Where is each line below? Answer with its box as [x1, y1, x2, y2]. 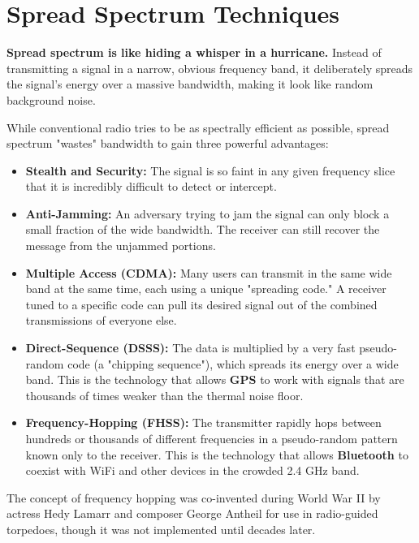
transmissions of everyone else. [25, 312, 177, 329]
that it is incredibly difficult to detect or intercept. [25, 178, 277, 195]
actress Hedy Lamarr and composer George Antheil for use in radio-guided [6, 505, 378, 522]
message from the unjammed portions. [25, 237, 216, 254]
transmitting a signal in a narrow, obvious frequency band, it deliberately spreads [6, 59, 413, 76]
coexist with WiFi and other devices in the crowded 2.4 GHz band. [25, 462, 360, 479]
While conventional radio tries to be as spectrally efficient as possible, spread [6, 119, 390, 136]
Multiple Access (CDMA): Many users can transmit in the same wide [25, 264, 392, 281]
